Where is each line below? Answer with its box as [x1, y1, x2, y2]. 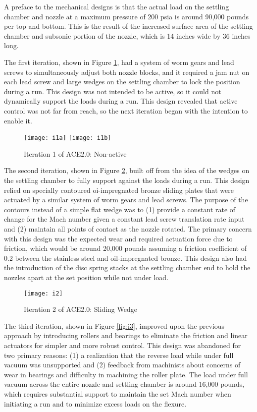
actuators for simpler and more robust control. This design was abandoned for [4, 340, 241, 350]
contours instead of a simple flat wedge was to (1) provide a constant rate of [4, 204, 236, 214]
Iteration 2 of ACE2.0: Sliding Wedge [24, 304, 137, 314]
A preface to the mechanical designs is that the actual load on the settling [4, 1, 229, 11]
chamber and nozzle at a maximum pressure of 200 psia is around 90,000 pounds [4, 11, 249, 21]
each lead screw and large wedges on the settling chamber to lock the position [4, 76, 240, 87]
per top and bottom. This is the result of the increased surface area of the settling [4, 21, 253, 31]
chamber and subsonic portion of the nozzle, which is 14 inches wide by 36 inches [4, 30, 251, 41]
